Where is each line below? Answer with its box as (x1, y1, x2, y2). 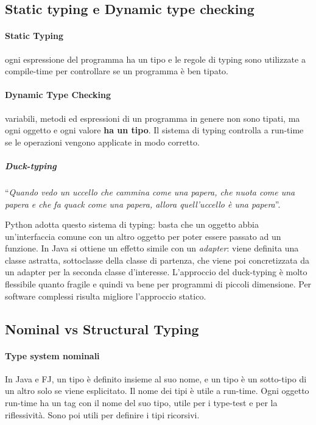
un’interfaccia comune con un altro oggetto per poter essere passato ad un (5, 230, 281, 242)
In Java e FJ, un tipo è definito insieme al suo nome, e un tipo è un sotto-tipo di (5, 372, 307, 385)
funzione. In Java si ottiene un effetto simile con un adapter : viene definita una (5, 242, 299, 255)
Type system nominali (5, 349, 100, 362)
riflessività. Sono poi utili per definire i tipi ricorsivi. (5, 408, 200, 421)
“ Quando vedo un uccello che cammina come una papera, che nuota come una (5, 185, 295, 198)
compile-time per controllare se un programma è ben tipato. (5, 65, 228, 77)
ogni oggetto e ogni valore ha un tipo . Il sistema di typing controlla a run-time (5, 124, 304, 136)
